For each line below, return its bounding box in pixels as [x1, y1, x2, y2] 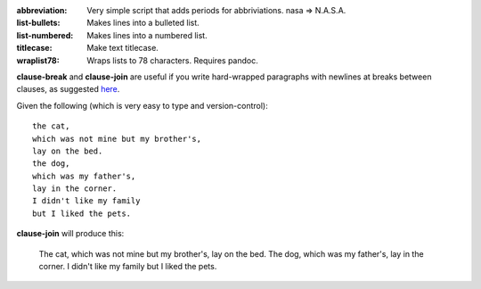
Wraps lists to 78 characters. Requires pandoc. [86, 54, 258, 66]
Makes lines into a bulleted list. [86, 18, 200, 29]
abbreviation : [16, 5, 68, 15]
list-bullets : [16, 18, 61, 29]
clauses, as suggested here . [16, 84, 120, 95]
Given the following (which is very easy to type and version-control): [16, 100, 268, 111]
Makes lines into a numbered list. [86, 29, 208, 40]
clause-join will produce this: [16, 228, 125, 239]
